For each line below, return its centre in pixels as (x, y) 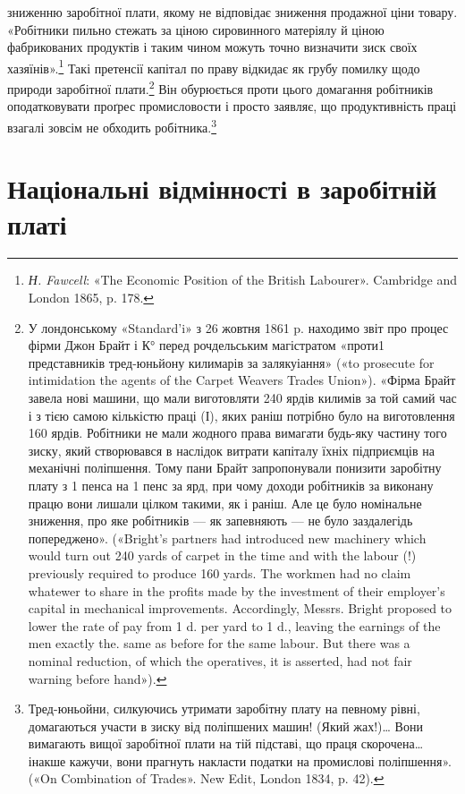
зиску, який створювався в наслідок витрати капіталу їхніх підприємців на (231, 450)
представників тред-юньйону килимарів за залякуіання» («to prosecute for (231, 362)
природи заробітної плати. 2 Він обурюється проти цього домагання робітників (220, 87)
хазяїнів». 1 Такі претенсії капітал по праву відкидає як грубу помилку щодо (214, 66)
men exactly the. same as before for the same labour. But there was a (219, 643)
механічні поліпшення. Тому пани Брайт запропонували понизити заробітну (235, 468)
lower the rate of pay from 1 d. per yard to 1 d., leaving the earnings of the (234, 625)
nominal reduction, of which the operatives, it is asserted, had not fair (220, 660)
